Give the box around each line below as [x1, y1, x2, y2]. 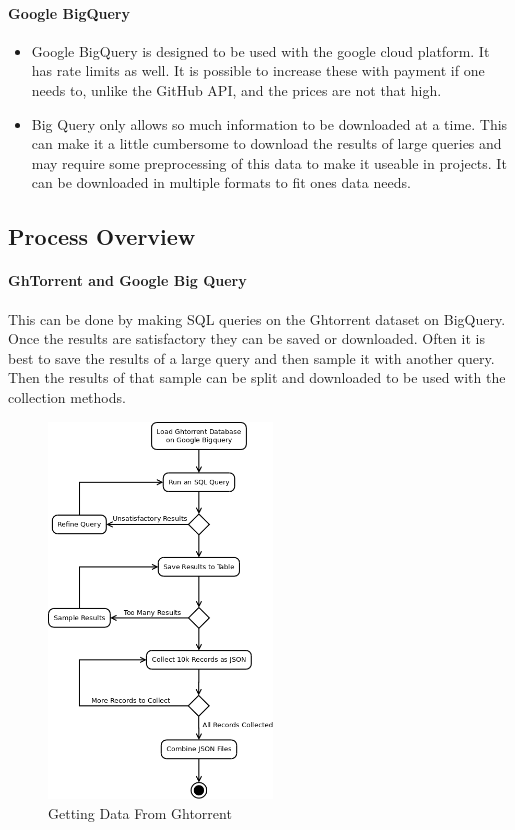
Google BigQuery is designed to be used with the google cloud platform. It [31, 40, 490, 61]
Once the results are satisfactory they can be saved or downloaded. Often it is [8, 328, 485, 349]
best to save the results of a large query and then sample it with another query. [8, 347, 495, 368]
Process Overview [8, 221, 196, 252]
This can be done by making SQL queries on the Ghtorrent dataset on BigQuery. [8, 308, 506, 329]
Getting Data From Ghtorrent [48, 803, 232, 824]
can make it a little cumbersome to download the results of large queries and [31, 133, 502, 154]
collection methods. [8, 386, 126, 407]
